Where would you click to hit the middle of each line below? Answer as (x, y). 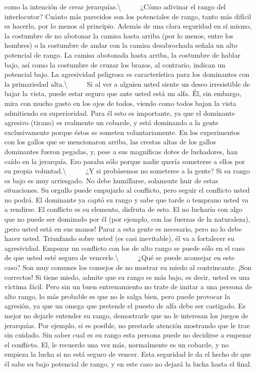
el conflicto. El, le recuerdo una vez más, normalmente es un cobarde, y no (117, 344)
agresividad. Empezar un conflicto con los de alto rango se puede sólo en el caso (125, 248)
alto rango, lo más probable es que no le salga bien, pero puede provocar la (117, 296)
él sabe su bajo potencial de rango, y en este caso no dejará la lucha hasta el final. (128, 363)
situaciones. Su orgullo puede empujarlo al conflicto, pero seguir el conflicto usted (127, 190)
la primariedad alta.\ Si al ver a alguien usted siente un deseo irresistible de (127, 84)
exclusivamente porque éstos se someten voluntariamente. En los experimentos (122, 132)
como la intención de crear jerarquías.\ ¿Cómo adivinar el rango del (115, 6)
